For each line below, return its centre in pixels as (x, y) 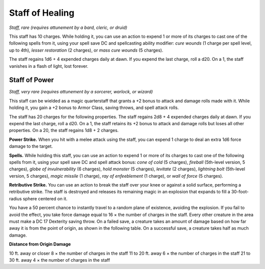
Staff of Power (31, 80)
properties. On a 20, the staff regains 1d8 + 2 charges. (64, 131)
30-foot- (240, 192)
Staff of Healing (42, 13)
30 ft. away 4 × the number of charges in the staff (60, 260)
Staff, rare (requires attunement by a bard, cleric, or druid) (68, 27)
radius (15, 198)
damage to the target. (31, 146)
